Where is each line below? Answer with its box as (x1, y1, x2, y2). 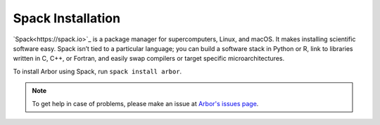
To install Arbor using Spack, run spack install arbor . (13, 67, 182, 75)
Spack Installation (13, 10, 121, 26)
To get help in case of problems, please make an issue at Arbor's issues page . (32, 99, 259, 108)
